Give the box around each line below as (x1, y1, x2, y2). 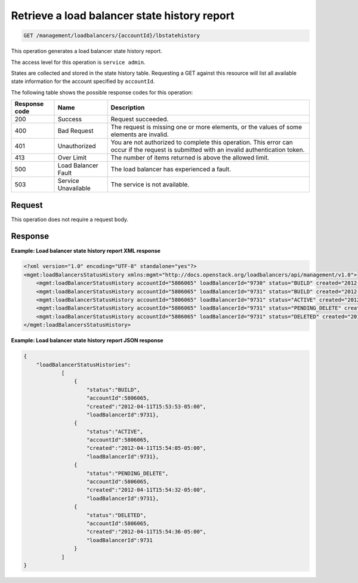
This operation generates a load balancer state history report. (11, 48, 162, 55)
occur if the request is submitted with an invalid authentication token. (110, 146, 305, 154)
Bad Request (57, 127, 94, 135)
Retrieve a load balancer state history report (11, 9, 235, 22)
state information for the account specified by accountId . (11, 78, 155, 85)
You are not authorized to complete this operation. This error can (110, 138, 293, 146)
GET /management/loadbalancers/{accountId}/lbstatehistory (23, 32, 200, 39)
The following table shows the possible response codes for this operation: (11, 88, 193, 96)
